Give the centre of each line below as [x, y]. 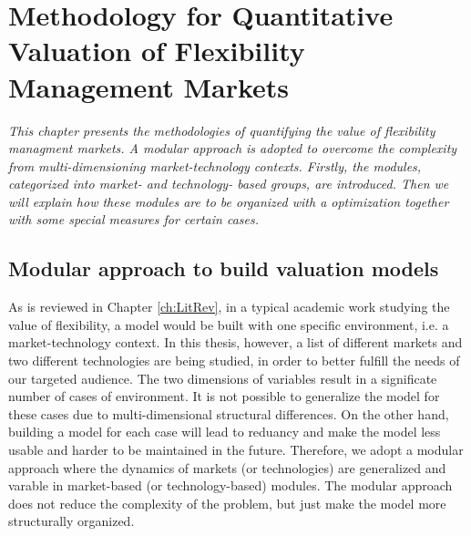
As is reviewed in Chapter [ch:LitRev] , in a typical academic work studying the [229, 307]
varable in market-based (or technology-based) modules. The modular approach [230, 485]
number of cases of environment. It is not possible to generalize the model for [224, 396]
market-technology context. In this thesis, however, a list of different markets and [235, 342]
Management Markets [149, 86]
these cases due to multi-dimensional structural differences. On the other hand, [229, 413]
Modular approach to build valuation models [224, 268]
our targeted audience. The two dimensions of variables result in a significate [223, 378]
